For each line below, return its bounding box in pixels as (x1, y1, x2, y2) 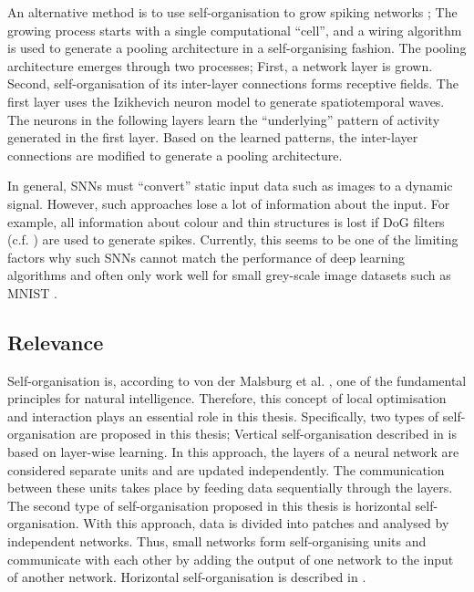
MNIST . (7, 283, 57, 302)
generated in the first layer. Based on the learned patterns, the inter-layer (7, 128, 418, 147)
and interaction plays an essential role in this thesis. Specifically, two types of (7, 406, 439, 425)
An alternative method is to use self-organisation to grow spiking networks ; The (7, 3, 458, 21)
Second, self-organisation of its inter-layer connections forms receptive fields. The (7, 74, 459, 93)
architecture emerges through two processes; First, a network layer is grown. (7, 56, 433, 75)
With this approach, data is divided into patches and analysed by (83, 514, 449, 533)
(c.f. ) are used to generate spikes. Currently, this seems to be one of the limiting (7, 230, 459, 249)
